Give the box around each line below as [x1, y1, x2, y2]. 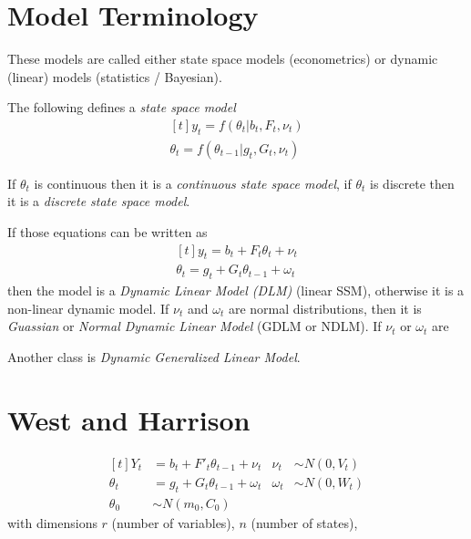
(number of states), [251, 513, 358, 532]
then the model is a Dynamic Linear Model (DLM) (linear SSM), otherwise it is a [7, 281, 465, 300]
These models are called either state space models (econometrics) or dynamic [7, 49, 438, 68]
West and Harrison [7, 400, 251, 438]
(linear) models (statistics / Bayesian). [7, 67, 222, 86]
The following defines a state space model [7, 98, 236, 117]
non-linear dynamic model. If [7, 298, 169, 317]
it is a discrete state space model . [7, 192, 190, 211]
